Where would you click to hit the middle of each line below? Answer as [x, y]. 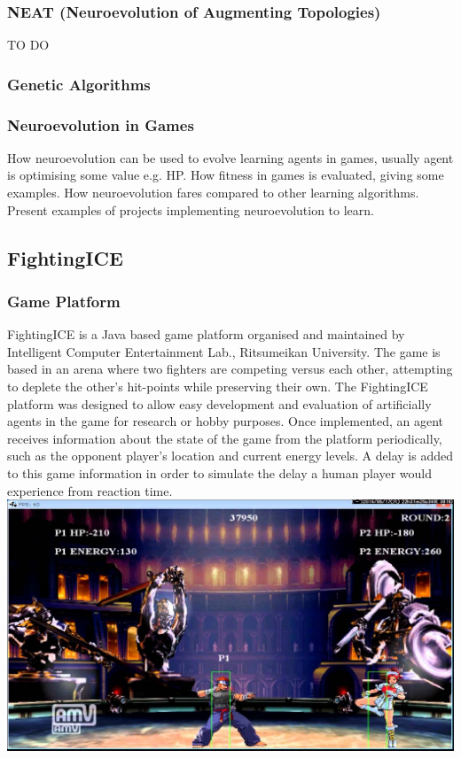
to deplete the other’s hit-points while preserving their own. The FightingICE [218, 387]
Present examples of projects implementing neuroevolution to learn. [191, 209]
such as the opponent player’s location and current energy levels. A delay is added [230, 456]
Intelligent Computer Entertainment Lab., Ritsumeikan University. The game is [224, 351]
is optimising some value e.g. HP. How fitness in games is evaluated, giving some [226, 175]
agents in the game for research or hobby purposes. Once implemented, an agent [226, 421]
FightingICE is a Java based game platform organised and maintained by [206, 334]
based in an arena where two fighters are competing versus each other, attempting [230, 369]
